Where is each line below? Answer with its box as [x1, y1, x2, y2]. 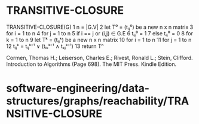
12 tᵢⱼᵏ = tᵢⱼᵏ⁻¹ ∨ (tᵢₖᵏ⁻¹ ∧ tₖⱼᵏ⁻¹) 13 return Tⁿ [6, 43, 104, 50]
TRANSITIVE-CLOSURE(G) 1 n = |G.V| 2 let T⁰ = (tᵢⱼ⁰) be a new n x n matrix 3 [6, 23, 194, 31]
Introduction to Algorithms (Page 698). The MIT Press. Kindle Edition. [6, 61, 177, 68]
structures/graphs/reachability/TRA [6, 94, 189, 108]
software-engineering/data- [6, 81, 150, 95]
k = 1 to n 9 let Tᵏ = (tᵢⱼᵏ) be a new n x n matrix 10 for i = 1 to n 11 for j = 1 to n [6, 36, 192, 43]
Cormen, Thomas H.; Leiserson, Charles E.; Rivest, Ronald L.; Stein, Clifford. [6, 54, 193, 61]
